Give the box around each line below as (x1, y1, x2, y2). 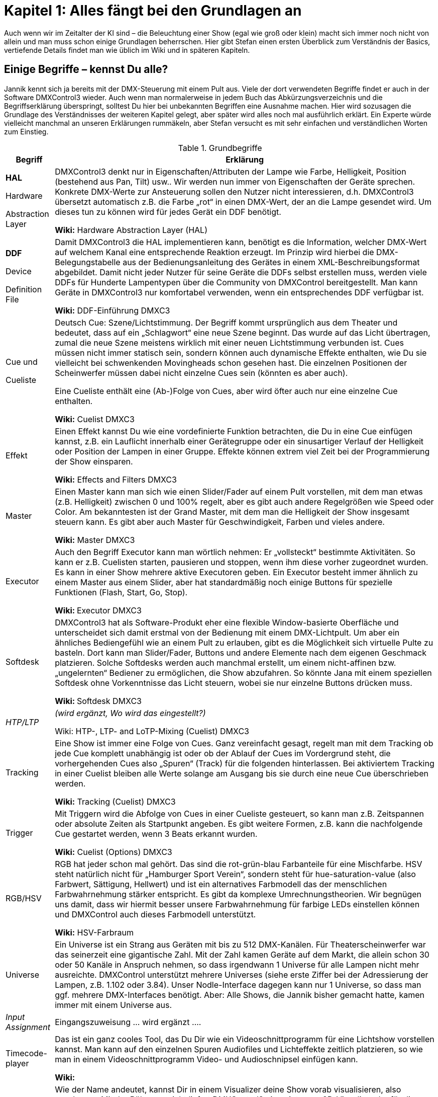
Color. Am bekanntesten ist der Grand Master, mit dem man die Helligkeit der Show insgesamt (55, 506, 410, 517)
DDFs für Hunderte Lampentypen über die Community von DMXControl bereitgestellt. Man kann (55, 277, 418, 287)
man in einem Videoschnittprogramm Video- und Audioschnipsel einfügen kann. (55, 1054, 358, 1064)
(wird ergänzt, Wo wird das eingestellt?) (55, 708, 206, 718)
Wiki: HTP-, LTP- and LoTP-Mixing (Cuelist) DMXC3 (55, 726, 249, 736)
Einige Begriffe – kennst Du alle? (4, 63, 168, 76)
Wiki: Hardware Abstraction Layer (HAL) (55, 224, 207, 235)
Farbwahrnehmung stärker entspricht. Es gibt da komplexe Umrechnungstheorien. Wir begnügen (55, 889, 422, 899)
